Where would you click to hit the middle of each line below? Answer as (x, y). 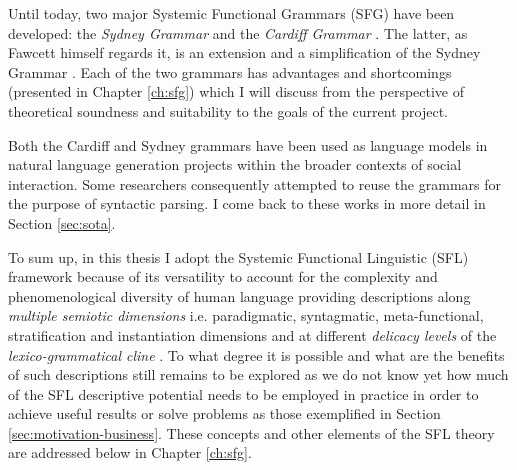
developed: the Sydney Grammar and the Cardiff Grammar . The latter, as (238, 32)
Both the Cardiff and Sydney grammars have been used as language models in (248, 144)
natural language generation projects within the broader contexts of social (235, 164)
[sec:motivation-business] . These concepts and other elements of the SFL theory (251, 432)
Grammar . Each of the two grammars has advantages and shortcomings (230, 71)
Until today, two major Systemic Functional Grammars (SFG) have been (231, 13)
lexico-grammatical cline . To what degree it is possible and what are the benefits (256, 354)
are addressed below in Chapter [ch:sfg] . (130, 452)
